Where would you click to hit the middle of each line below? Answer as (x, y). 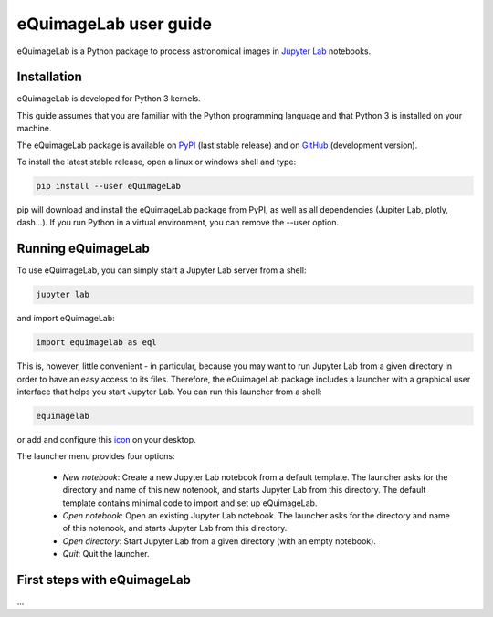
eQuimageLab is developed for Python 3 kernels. (109, 99)
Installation (49, 77)
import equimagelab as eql (96, 343)
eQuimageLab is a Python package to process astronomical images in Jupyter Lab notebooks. (194, 51)
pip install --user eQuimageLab (109, 186)
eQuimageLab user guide (114, 24)
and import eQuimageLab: (66, 319)
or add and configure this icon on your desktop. (106, 439)
